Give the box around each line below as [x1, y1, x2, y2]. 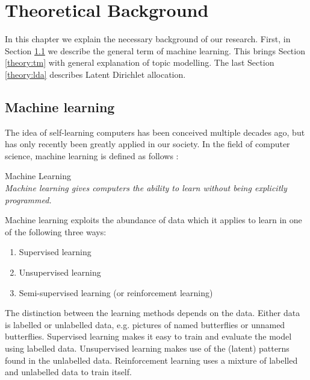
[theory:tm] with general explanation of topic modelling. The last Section [5, 56, 274, 69]
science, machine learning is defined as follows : [5, 149, 179, 162]
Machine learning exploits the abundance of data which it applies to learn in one [5, 214, 302, 226]
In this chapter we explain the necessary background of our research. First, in [5, 33, 291, 45]
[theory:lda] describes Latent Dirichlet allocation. [5, 68, 186, 80]
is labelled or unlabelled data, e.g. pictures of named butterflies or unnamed [5, 318, 285, 331]
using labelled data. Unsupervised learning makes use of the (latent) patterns [5, 342, 290, 355]
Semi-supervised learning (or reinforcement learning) [19, 286, 213, 299]
